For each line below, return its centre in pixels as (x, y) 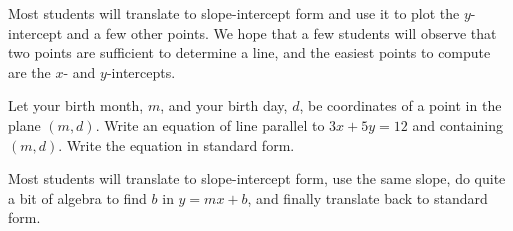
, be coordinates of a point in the (400, 105)
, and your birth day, (224, 105)
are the (29, 71)
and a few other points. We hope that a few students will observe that (281, 32)
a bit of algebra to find (77, 197)
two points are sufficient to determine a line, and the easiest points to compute (249, 52)
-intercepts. (141, 71)
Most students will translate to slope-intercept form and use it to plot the (234, 13)
